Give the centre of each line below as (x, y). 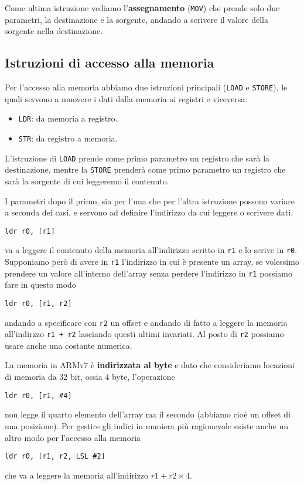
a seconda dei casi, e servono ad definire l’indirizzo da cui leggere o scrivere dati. (149, 212)
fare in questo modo (40, 284)
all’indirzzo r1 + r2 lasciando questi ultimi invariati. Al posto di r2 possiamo (144, 334)
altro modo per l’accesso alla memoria (73, 437)
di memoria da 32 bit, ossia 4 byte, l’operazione (90, 377)
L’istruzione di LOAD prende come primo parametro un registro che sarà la (137, 158)
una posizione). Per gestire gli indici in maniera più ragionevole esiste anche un (147, 425)
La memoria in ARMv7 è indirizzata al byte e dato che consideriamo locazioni (150, 365)
